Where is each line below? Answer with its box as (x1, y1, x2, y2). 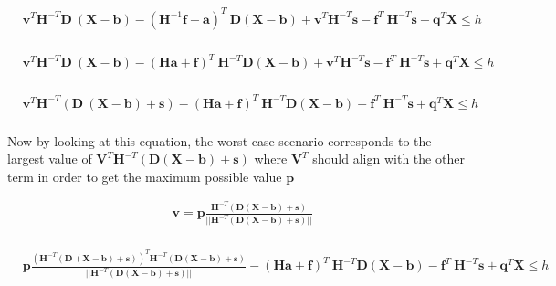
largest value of (7, 149, 92, 168)
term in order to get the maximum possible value (7, 166, 282, 185)
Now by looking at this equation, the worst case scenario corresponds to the (7, 131, 432, 150)
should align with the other (312, 149, 465, 168)
